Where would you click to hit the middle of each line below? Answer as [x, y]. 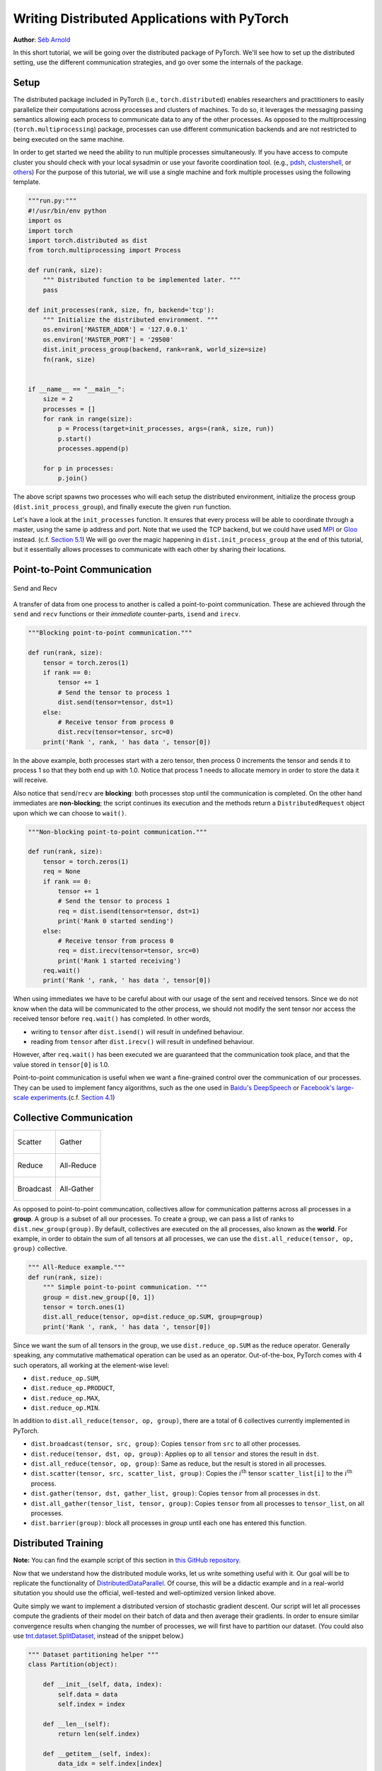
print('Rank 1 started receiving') [120, 961]
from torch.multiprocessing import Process [105, 250]
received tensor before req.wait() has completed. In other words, [112, 1019]
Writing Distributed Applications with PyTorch [151, 18]
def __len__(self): [77, 1724]
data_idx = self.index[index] [110, 1764]
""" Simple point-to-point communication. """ [125, 1287]
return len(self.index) [99, 1734]
